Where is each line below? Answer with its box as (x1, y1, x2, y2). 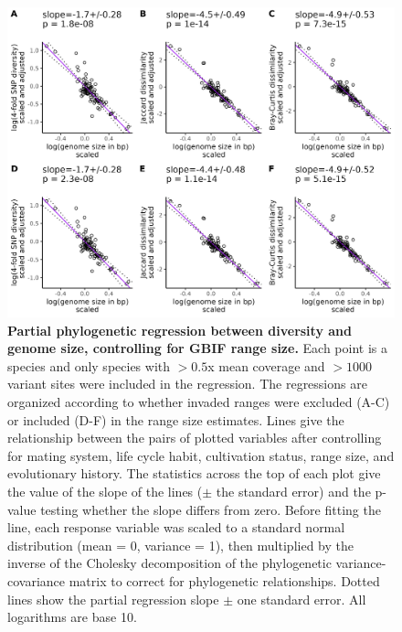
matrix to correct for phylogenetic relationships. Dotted (69, 572, 380, 591)
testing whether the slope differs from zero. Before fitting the (40, 499, 381, 519)
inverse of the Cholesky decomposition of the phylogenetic (7, 553, 332, 573)
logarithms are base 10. (7, 607, 137, 627)
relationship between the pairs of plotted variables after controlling (7, 428, 382, 447)
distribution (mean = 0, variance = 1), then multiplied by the (7, 535, 354, 554)
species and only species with (7, 356, 171, 375)
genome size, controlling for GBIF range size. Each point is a (7, 338, 387, 358)
